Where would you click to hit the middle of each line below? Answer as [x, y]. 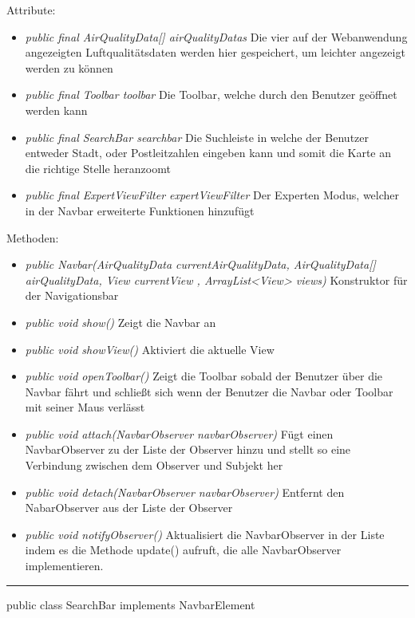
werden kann [56, 110]
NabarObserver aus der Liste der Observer [129, 508]
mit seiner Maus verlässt [85, 407]
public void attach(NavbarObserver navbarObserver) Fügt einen [179, 433]
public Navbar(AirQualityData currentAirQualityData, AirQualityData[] [200, 264]
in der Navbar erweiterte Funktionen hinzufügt [140, 210]
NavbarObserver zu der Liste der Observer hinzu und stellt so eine [188, 449]
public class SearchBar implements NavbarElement [131, 604]
